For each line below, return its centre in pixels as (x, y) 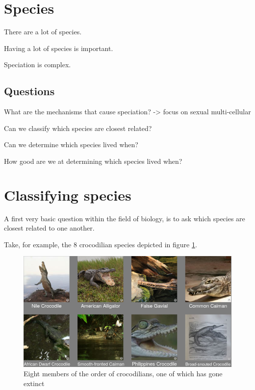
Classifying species (68, 195)
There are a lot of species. (43, 32)
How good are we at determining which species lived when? (93, 161)
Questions (29, 91)
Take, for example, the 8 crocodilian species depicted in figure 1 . (101, 244)
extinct (34, 383)
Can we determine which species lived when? (71, 144)
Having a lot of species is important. (59, 48)
